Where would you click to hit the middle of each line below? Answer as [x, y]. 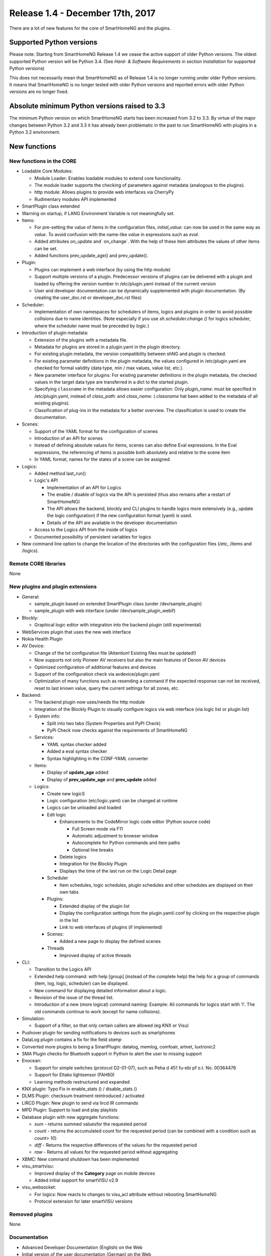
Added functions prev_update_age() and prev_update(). [91, 255]
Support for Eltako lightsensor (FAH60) [75, 1075]
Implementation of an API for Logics [84, 487]
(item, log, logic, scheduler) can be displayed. [82, 983]
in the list [69, 920]
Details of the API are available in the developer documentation [112, 522]
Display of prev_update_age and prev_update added [102, 779]
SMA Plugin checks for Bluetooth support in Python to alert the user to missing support [112, 1054]
